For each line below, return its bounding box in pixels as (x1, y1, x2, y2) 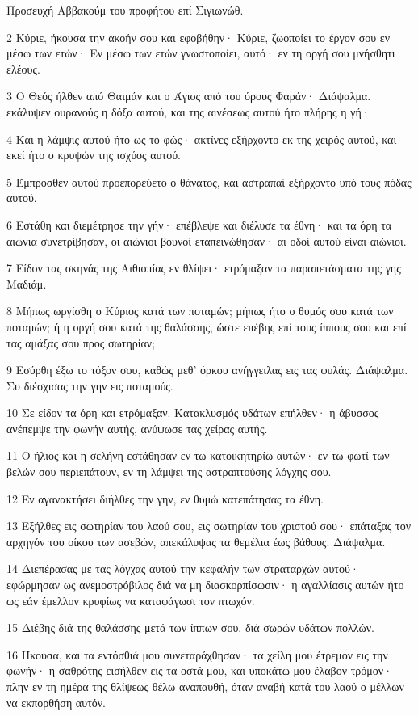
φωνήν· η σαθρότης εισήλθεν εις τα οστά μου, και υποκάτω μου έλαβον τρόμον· (6, 662, 393, 679)
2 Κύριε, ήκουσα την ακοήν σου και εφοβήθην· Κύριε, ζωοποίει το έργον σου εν (6, 28, 391, 45)
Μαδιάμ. (6, 275, 47, 292)
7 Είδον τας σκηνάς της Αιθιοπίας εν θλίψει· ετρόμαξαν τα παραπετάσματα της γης (6, 259, 401, 276)
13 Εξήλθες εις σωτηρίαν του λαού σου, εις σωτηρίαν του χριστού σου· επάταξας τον (6, 517, 412, 534)
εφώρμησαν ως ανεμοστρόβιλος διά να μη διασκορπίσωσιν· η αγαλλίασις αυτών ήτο (6, 576, 404, 593)
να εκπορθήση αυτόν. (6, 693, 106, 710)
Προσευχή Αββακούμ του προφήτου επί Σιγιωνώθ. (6, 2, 244, 18)
